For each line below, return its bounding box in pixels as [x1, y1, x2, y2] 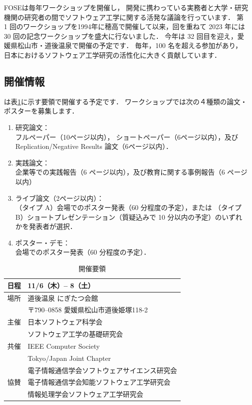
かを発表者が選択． [15, 221, 77, 231]
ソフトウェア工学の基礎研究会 [28, 329, 123, 339]
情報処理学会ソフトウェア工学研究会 [28, 389, 143, 399]
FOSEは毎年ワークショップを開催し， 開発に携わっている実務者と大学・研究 [4, 2, 248, 12]
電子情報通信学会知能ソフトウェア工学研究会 [28, 377, 170, 387]
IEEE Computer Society [28, 340, 100, 351]
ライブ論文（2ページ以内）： [15, 193, 104, 203]
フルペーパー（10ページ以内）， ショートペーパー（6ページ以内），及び [15, 131, 238, 142]
